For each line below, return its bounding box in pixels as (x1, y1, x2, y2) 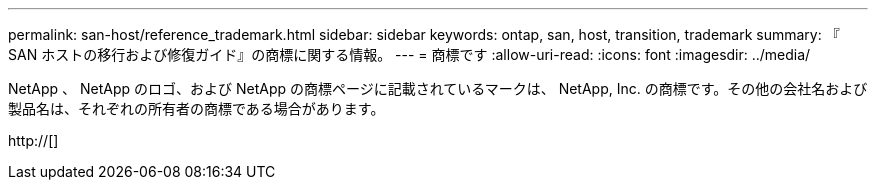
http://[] (8, 132, 59, 149)
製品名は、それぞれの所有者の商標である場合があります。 (8, 100, 385, 117)
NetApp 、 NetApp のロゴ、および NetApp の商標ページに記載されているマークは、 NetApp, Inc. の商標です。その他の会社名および (8, 80, 868, 97)
